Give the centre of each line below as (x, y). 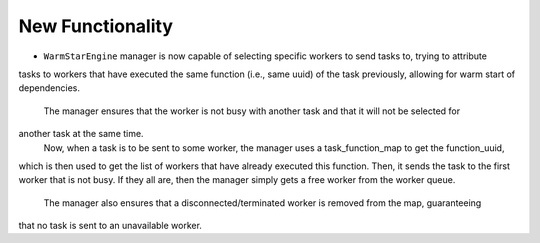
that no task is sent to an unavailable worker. (110, 226)
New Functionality (96, 26)
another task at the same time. (81, 134)
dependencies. (49, 88)
